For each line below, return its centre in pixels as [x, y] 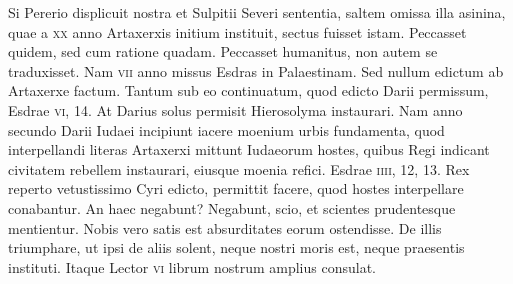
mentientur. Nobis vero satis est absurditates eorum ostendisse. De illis [225, 227]
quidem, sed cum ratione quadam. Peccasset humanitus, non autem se [223, 51]
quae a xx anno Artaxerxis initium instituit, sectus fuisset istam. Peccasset [237, 31]
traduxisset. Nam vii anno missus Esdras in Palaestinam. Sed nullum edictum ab [256, 70]
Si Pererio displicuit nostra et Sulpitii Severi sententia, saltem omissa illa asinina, [257, 12]
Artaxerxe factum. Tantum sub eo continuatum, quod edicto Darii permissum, [248, 90]
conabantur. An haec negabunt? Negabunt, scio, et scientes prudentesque [232, 207]
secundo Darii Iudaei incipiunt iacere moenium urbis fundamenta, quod [226, 129]
